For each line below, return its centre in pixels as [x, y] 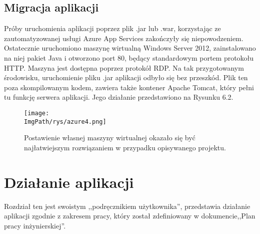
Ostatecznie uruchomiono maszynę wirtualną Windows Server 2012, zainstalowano [130, 48]
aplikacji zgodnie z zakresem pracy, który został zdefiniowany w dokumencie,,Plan [130, 216]
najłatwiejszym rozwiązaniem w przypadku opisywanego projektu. [125, 147]
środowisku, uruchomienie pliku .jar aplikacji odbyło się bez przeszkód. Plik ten [126, 77]
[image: [37, 113]
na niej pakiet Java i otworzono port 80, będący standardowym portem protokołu [129, 57]
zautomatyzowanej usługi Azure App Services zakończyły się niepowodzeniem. [124, 38]
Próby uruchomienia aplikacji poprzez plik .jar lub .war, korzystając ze [112, 28]
